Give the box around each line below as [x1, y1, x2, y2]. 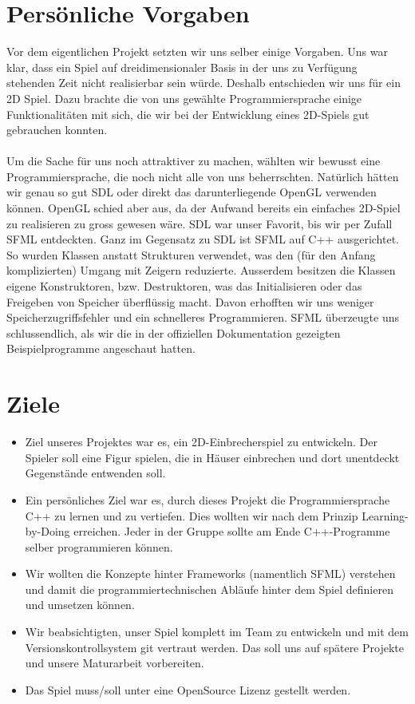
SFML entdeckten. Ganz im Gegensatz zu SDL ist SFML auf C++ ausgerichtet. [6, 231, 400, 247]
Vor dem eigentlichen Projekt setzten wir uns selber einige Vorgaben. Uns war [6, 43, 388, 60]
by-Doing [25, 523, 70, 540]
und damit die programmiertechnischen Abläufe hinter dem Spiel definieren [25, 580, 393, 597]
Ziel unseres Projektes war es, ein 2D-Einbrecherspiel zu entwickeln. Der [25, 433, 377, 450]
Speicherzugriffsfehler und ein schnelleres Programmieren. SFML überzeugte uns [6, 309, 399, 326]
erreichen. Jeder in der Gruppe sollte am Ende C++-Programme [73, 523, 390, 540]
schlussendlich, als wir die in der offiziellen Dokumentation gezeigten [6, 324, 341, 341]
